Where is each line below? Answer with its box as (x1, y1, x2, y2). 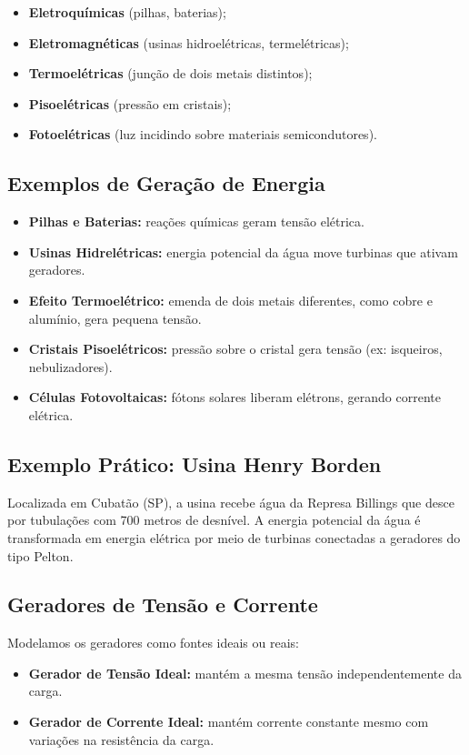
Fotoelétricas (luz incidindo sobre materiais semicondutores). (28, 125, 377, 144)
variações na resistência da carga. (28, 730, 215, 749)
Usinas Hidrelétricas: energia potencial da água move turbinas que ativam (28, 242, 458, 261)
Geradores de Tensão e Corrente (7, 590, 318, 619)
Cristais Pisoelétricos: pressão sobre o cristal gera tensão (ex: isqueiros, (28, 339, 443, 358)
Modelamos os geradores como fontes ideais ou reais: (7, 633, 299, 652)
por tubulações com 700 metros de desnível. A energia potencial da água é (7, 510, 421, 529)
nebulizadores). (28, 357, 113, 376)
